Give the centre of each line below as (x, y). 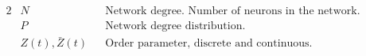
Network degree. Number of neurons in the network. (233, 11)
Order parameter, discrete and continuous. (209, 44)
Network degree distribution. (175, 26)
